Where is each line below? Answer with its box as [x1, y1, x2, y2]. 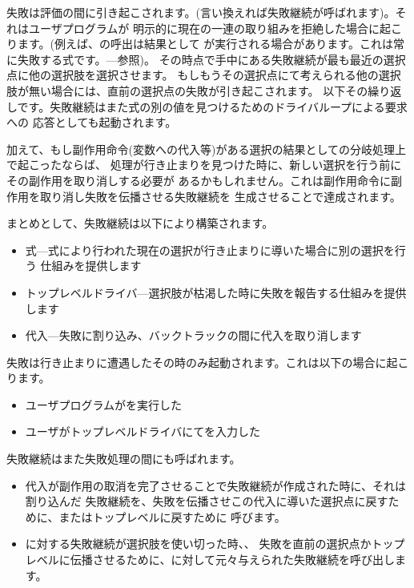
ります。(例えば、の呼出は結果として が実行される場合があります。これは [6, 35, 393, 52]
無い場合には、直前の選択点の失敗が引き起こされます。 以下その [28, 82, 368, 99]
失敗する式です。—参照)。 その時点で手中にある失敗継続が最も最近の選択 [17, 50, 406, 67]
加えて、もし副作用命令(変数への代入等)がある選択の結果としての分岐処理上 [6, 140, 407, 157]
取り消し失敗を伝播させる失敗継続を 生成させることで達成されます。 [39, 187, 401, 204]
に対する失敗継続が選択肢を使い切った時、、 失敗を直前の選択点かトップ [25, 535, 405, 552]
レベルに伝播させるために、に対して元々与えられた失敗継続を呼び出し [25, 551, 395, 568]
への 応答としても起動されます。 [6, 114, 177, 131]
